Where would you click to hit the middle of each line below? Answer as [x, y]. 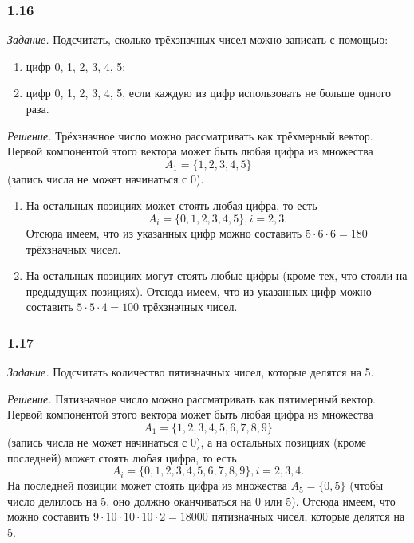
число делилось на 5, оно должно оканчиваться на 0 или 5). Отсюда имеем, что [201, 500]
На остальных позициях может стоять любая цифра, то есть [172, 205]
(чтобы [367, 485]
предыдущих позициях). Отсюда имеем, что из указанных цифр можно [199, 291]
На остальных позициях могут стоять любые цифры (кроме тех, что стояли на [217, 275]
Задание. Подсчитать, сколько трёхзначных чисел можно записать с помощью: [198, 39]
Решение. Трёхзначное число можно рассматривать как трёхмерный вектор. [190, 135]
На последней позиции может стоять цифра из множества [147, 485]
